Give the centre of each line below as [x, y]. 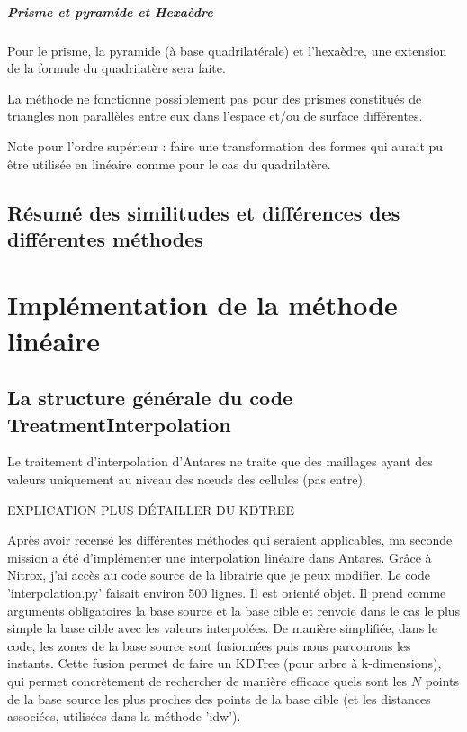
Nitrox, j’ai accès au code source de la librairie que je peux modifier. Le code [219, 575]
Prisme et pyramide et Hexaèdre [110, 11]
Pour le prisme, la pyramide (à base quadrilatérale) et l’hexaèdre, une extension [227, 50]
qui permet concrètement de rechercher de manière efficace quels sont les [207, 680]
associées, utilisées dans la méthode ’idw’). [124, 716]
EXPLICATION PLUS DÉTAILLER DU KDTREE [151, 509]
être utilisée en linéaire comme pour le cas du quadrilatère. [169, 163]
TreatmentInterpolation [119, 424]
